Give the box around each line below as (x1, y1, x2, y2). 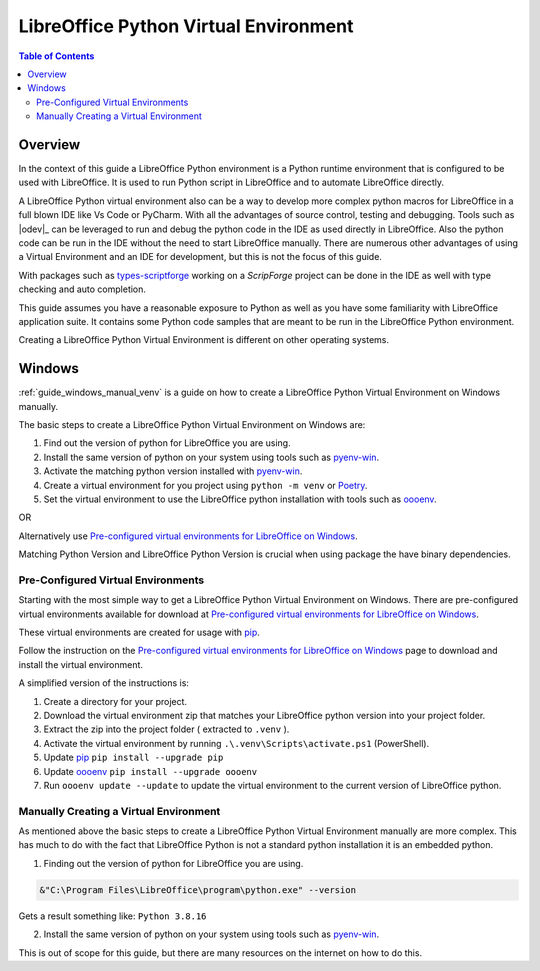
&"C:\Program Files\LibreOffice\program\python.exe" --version (39, 884, 357, 895)
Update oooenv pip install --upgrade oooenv (43, 765, 258, 777)
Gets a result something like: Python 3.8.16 (18, 910, 207, 922)
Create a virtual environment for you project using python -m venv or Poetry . (43, 479, 368, 491)
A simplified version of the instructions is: (18, 677, 190, 689)
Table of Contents (18, 50, 95, 62)
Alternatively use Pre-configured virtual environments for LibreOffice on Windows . (18, 530, 359, 542)
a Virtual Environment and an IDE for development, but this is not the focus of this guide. (18, 251, 382, 263)
